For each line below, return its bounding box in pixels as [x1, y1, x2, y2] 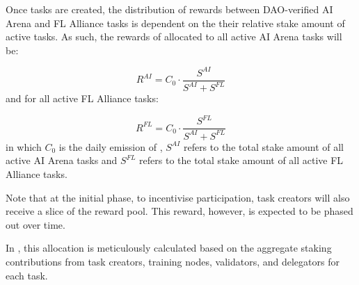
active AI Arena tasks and [6, 153, 118, 168]
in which [6, 139, 42, 154]
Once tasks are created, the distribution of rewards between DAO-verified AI [6, 2, 333, 16]
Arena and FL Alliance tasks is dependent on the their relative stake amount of [6, 15, 345, 30]
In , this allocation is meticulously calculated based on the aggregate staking [6, 241, 332, 255]
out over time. [6, 217, 65, 231]
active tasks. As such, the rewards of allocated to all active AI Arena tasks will [6, 29, 342, 44]
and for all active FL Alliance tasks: [6, 91, 159, 106]
